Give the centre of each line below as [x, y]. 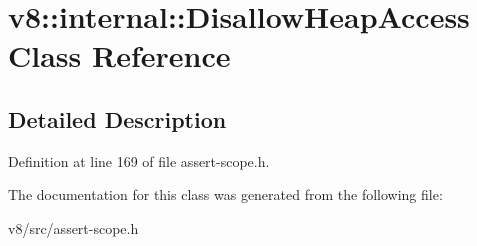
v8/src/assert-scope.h [73, 227]
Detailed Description [117, 118]
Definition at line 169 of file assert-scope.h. [139, 160]
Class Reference [119, 55]
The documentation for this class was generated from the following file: [225, 194]
